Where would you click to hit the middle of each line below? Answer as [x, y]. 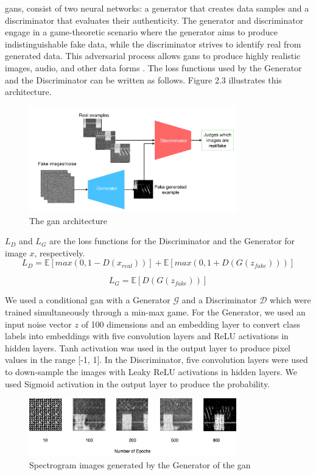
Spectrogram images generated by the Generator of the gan [140, 465]
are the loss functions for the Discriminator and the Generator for [172, 241]
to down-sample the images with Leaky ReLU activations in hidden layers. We [151, 371]
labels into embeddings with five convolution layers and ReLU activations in [147, 336]
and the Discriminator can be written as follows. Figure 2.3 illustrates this [143, 79]
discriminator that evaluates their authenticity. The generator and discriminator [154, 20]
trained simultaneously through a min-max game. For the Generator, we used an [155, 311]
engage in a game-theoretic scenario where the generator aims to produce [141, 32]
